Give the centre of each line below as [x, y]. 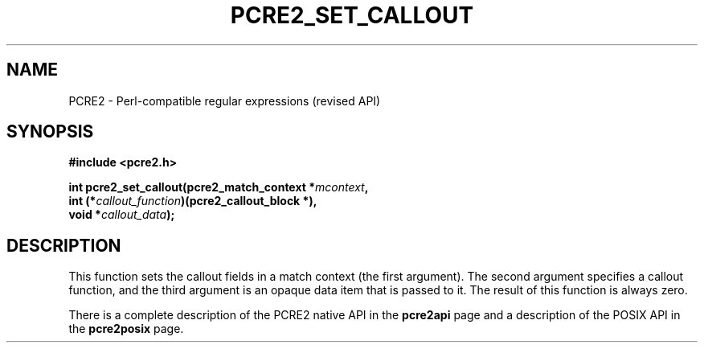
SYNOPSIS [50, 132]
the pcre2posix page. [126, 329]
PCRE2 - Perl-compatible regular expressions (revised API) [225, 101]
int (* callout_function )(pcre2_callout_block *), [193, 201]
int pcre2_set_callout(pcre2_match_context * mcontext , [219, 187]
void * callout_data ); [122, 215]
